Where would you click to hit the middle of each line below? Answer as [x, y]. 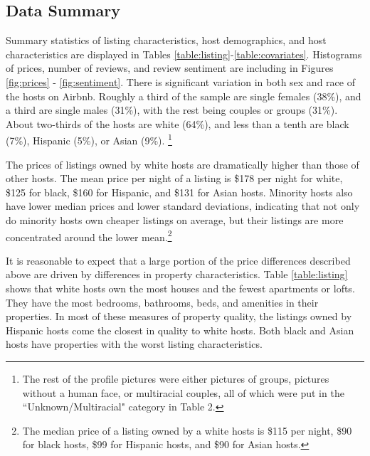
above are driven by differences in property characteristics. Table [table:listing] [177, 274]
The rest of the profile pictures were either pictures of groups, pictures [176, 378]
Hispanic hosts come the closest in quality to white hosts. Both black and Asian [180, 330]
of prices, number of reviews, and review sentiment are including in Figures [170, 68]
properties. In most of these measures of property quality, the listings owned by [179, 316]
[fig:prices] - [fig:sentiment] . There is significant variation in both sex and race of [180, 81]
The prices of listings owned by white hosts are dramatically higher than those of [183, 164]
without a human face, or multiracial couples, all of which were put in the [183, 392]
